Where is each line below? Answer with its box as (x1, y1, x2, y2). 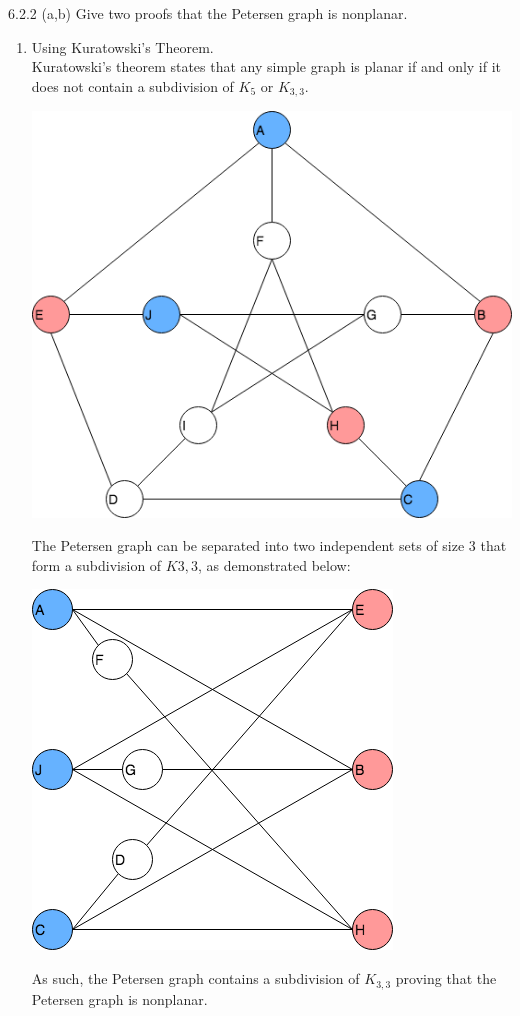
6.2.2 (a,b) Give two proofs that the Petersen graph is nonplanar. (8, 3, 408, 23)
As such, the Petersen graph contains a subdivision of (31, 968, 360, 989)
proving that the (395, 968, 497, 989)
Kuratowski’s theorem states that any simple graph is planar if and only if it (31, 56, 502, 77)
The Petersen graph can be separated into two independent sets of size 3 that (31, 535, 507, 556)
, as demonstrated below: (197, 554, 351, 575)
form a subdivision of (31, 554, 162, 575)
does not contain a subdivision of (31, 75, 234, 96)
